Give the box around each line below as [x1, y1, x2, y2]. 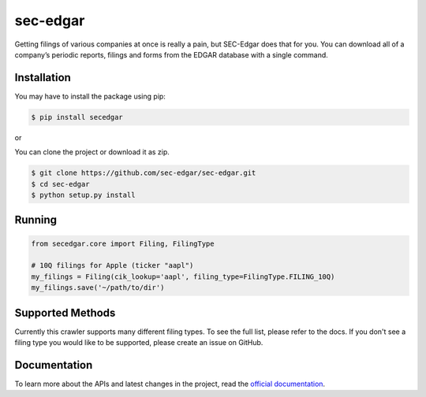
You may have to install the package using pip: [14, 91, 166, 101]
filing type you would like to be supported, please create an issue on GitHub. [14, 338, 263, 347]
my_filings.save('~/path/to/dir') [31, 284, 165, 292]
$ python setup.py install [31, 190, 136, 199]
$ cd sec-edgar [31, 180, 90, 188]
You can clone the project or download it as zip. [14, 147, 170, 157]
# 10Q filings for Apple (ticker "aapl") [31, 261, 194, 270]
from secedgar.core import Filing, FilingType [31, 239, 215, 248]
